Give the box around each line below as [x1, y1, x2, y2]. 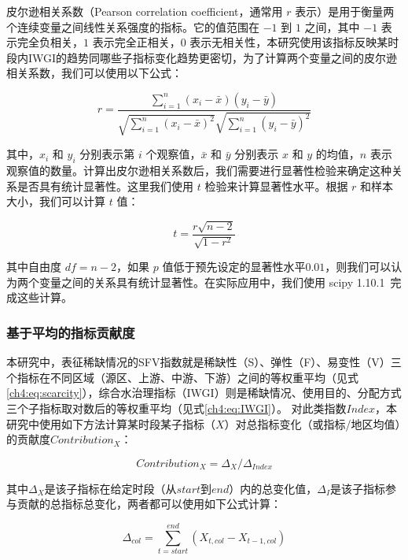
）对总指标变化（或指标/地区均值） [224, 415, 401, 432]
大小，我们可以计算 [6, 193, 105, 210]
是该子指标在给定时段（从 [44, 480, 177, 496]
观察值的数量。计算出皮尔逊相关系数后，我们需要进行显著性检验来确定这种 [6, 162, 391, 179]
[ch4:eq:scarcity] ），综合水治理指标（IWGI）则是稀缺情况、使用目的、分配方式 [6, 384, 402, 401]
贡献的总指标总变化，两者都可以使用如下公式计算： [17, 495, 281, 512]
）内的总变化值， [229, 480, 318, 496]
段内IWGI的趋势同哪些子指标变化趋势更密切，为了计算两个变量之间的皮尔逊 [6, 49, 398, 65]
